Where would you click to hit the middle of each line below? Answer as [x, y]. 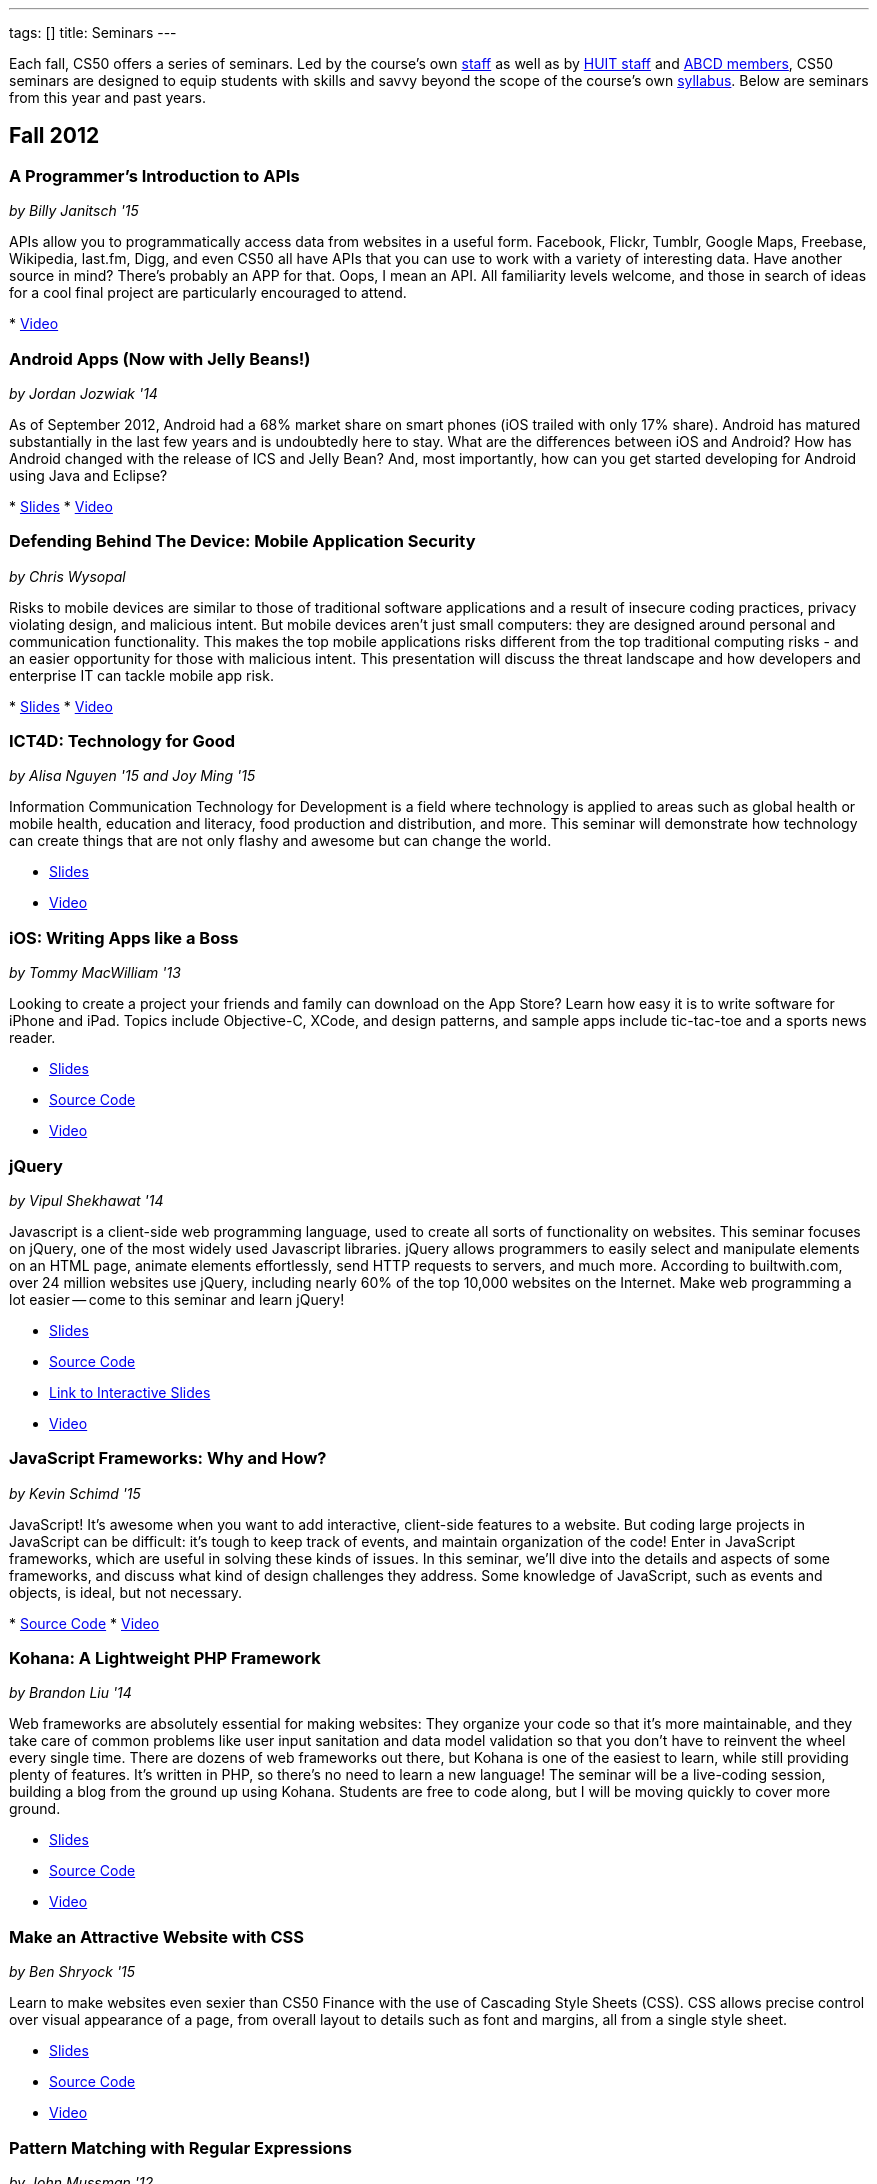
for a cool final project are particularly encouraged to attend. [208, 293]
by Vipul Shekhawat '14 [86, 1200]
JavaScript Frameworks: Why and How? [168, 1458]
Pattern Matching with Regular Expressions [180, 2147]
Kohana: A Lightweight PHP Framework [165, 1658]
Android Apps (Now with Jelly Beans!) [160, 358]
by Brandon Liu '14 [70, 1693]
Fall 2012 [54, 136]
